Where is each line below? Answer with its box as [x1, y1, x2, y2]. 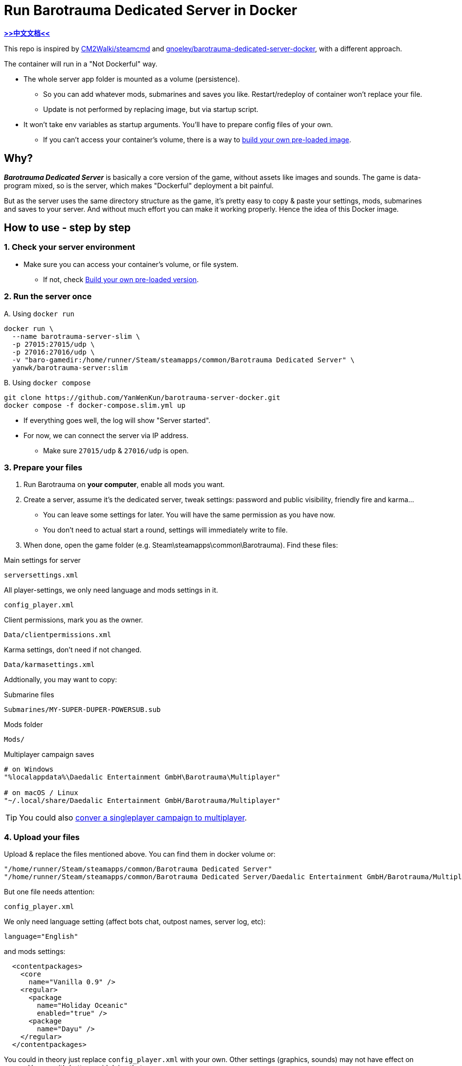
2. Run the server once [4, 291, 92, 302]
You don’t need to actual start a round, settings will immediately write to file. [43, 526, 288, 534]
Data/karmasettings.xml [4, 661, 95, 669]
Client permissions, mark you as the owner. [4, 616, 143, 624]
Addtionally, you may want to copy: [4, 675, 117, 684]
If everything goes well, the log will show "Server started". [23, 416, 210, 424]
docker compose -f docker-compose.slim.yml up [4, 401, 185, 409]
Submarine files [4, 690, 54, 699]
